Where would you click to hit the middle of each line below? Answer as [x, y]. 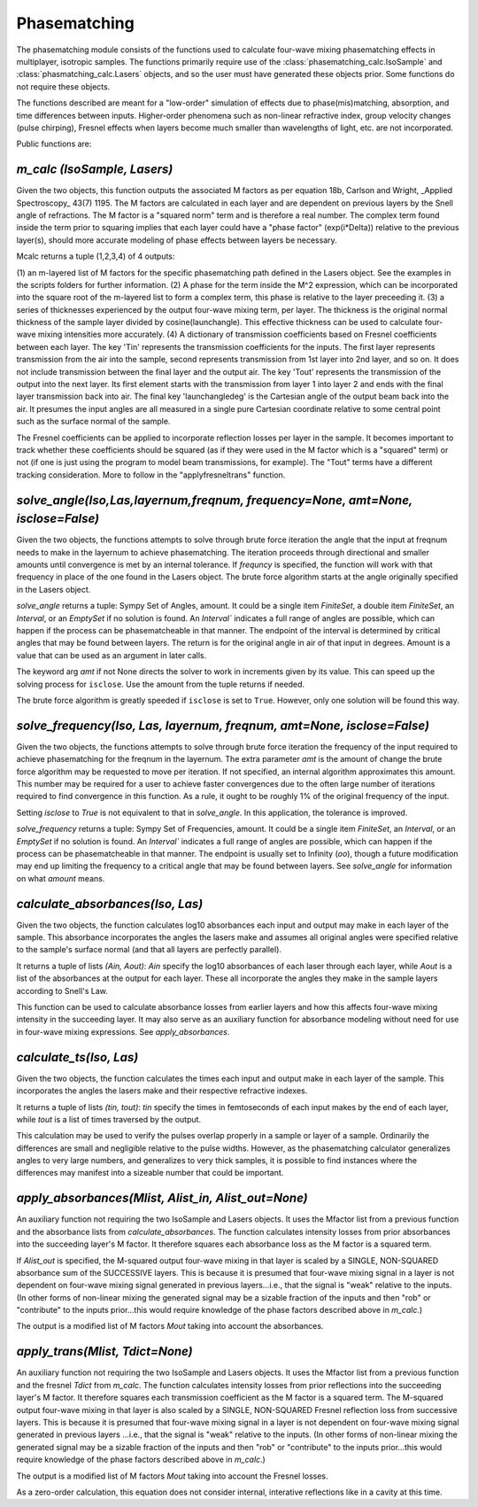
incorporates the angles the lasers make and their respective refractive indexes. [162, 1091]
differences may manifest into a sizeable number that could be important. [150, 1173]
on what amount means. [61, 878]
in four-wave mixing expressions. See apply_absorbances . [123, 1031]
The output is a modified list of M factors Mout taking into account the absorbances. [170, 1326]
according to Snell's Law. [62, 990]
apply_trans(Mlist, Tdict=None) [105, 1352]
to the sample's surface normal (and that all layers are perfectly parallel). [149, 950]
